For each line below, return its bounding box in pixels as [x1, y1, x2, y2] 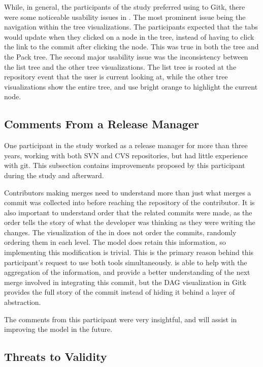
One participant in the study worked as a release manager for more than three [4, 140, 248, 151]
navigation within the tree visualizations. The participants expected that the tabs [4, 21, 258, 32]
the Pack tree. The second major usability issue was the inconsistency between [4, 51, 248, 62]
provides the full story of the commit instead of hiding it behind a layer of [4, 287, 235, 297]
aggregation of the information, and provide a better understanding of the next [4, 267, 250, 277]
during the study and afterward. [4, 170, 104, 180]
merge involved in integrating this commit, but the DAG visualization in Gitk [4, 276, 246, 287]
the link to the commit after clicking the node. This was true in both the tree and [4, 41, 259, 52]
